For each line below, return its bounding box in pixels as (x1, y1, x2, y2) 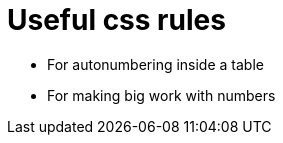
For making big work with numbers (47, 86, 276, 104)
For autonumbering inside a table (47, 55, 264, 73)
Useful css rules (7, 3, 226, 37)
